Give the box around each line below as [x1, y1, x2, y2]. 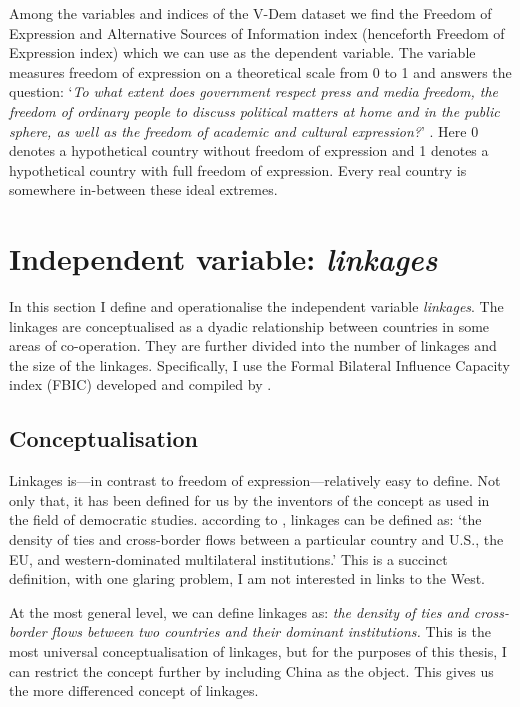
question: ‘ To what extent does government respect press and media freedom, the [9, 81, 498, 102]
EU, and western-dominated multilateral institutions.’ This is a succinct [9, 548, 448, 569]
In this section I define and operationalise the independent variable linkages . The [9, 296, 504, 317]
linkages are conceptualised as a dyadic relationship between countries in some [9, 315, 490, 336]
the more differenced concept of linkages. [9, 680, 259, 701]
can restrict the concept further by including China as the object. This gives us [9, 660, 494, 681]
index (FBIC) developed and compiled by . [9, 374, 272, 395]
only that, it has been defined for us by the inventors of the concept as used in [9, 489, 490, 510]
